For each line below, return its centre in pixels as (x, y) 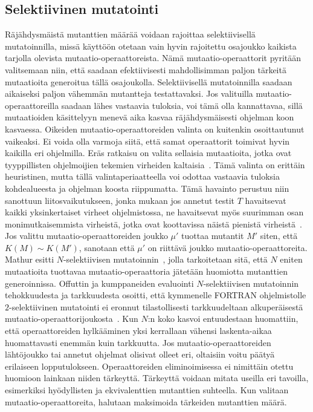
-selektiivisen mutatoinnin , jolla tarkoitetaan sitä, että (165, 259)
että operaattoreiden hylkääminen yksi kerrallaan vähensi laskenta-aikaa (138, 331)
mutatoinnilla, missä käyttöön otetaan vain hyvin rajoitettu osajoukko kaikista (151, 46)
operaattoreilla (32, 105)
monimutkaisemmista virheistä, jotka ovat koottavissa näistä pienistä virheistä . (153, 224)
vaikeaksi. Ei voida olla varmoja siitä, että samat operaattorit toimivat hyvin (147, 141)
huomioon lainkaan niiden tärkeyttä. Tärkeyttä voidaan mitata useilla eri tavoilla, (157, 378)
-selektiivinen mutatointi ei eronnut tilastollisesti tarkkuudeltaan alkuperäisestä (156, 306)
